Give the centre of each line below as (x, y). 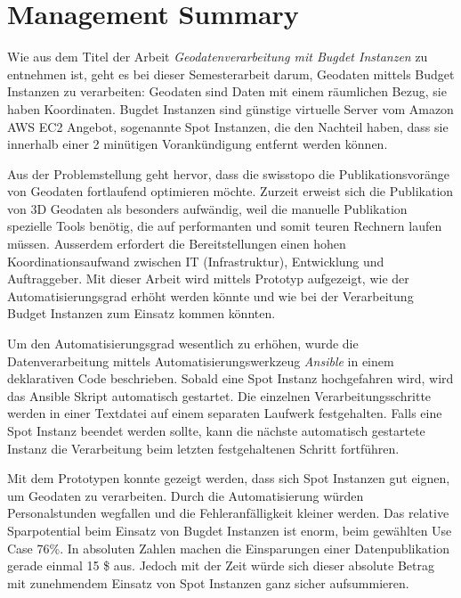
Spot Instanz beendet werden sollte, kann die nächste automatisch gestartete (216, 430)
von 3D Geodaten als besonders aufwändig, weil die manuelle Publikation (207, 208)
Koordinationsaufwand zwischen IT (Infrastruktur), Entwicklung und (196, 261)
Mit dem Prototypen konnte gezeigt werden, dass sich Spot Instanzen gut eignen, (229, 478)
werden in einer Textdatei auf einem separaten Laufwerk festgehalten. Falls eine (225, 413)
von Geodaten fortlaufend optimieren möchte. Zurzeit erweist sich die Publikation (230, 191)
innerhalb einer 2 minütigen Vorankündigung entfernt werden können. (198, 144)
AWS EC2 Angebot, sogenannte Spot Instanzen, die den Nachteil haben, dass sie (228, 126)
